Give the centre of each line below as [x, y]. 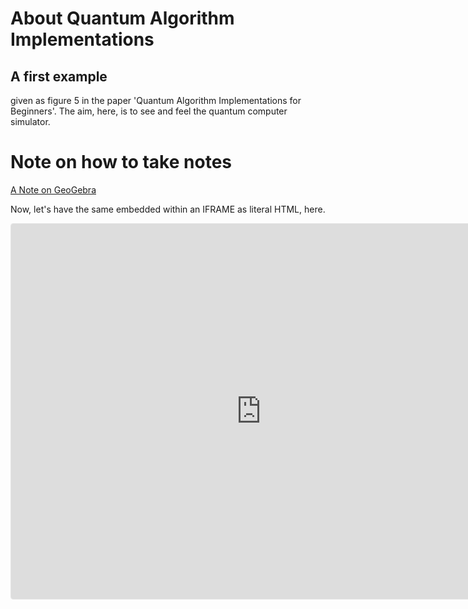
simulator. [30, 121]
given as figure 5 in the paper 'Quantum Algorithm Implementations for [156, 100]
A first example [59, 76]
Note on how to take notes [121, 162]
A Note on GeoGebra [53, 189]
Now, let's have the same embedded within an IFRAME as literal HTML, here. [168, 209]
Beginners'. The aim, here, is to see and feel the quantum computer [149, 111]
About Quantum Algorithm [122, 18]
